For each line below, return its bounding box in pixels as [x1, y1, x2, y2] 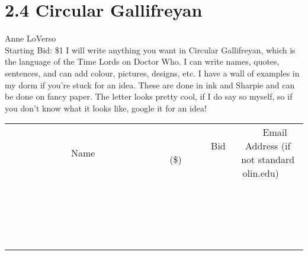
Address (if [245, 139, 291, 153]
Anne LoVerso [5, 32, 56, 44]
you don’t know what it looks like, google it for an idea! [5, 101, 207, 114]
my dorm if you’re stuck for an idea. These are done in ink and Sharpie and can [5, 78, 295, 91]
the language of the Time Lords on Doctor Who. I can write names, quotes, [5, 55, 280, 68]
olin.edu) [242, 166, 279, 180]
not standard [241, 152, 295, 167]
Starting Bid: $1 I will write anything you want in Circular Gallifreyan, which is [5, 43, 296, 56]
